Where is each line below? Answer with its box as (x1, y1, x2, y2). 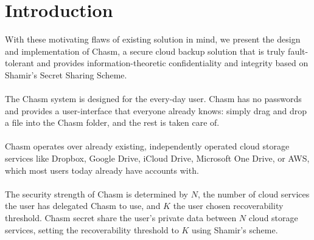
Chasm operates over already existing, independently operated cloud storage (5, 140, 290, 153)
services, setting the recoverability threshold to (5, 223, 179, 236)
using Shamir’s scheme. (192, 223, 278, 236)
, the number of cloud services (197, 187, 310, 200)
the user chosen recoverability (173, 199, 284, 212)
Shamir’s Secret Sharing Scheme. (5, 68, 127, 81)
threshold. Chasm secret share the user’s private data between (5, 211, 237, 224)
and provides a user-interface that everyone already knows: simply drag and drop (5, 104, 307, 117)
